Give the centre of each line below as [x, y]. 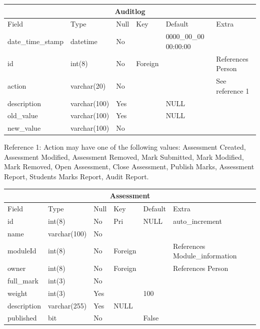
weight [17, 293]
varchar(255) [67, 305]
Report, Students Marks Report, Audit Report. [76, 177]
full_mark [23, 280]
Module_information [205, 256]
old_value [23, 115]
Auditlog [130, 11]
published [22, 318]
